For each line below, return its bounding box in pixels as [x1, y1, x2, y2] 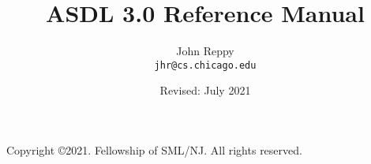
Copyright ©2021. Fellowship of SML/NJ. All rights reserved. [6, 141, 302, 158]
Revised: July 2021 [159, 82, 251, 99]
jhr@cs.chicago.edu [154, 59, 257, 71]
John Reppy [176, 43, 234, 59]
